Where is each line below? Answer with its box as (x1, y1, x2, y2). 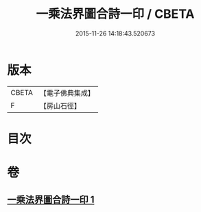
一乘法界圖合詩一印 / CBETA (36, 6, 195, 22)
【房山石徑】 (39, 101, 81, 110)
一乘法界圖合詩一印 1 (7, 194, 95, 206)
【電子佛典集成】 (39, 88, 95, 98)
